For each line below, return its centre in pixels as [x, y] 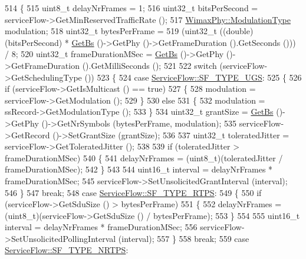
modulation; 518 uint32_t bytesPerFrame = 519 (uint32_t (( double [127, 31]
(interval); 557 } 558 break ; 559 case [184, 238]
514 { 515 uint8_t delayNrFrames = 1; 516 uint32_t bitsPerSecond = [131, 8]
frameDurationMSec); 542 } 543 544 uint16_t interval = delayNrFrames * [139, 169]
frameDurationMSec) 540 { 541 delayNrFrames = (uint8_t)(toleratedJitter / [144, 157]
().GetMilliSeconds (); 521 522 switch [149, 65]
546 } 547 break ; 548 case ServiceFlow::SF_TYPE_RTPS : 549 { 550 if [133, 192]
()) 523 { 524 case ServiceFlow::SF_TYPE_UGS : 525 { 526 [193, 77]
